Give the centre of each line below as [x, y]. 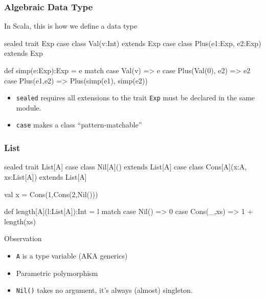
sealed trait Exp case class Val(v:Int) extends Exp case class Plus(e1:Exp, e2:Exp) [133, 43]
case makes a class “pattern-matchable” [79, 125]
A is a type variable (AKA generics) [72, 255]
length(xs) [20, 221]
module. [29, 107]
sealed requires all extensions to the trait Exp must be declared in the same [136, 98]
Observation [23, 238]
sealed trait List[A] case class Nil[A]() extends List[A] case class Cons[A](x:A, [126, 167]
